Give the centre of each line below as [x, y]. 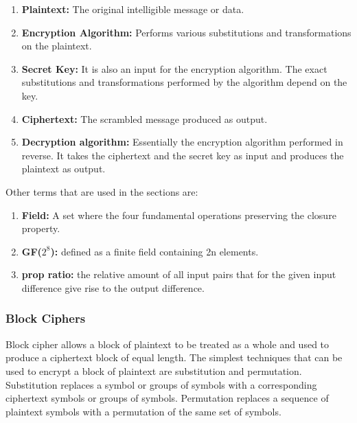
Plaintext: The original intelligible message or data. [133, 9]
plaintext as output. [64, 169]
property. [41, 228]
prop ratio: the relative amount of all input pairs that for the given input [179, 274]
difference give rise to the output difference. [113, 287]
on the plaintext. [57, 46]
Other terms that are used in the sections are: [102, 191]
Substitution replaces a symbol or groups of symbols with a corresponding [161, 384]
